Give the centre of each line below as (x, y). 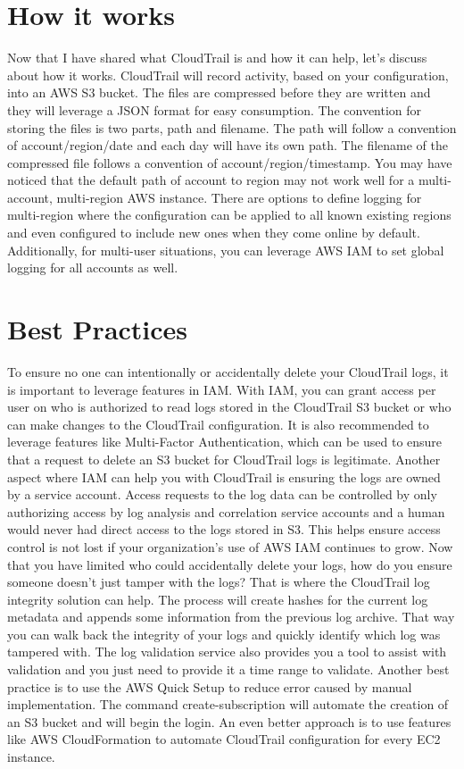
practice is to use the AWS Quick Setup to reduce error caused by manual (210, 686)
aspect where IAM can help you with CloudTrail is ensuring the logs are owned (224, 476)
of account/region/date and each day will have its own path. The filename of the (228, 145)
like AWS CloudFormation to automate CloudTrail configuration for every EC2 (224, 739)
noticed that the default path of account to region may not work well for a (211, 180)
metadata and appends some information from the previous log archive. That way (231, 617)
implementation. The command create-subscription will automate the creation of (228, 704)
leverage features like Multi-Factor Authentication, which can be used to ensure (225, 442)
